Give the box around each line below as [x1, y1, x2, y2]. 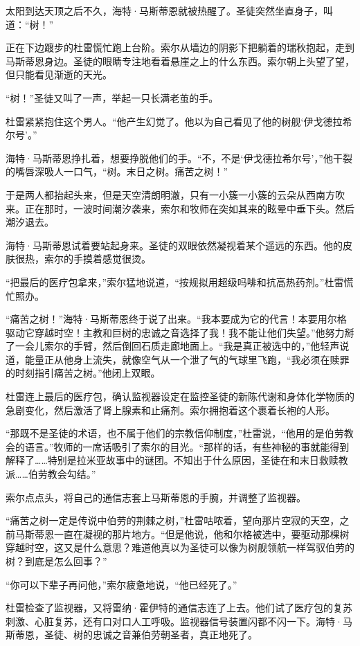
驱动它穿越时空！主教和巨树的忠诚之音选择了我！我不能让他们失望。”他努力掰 [6, 325, 354, 339]
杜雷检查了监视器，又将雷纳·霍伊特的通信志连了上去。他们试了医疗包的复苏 [6, 600, 352, 615]
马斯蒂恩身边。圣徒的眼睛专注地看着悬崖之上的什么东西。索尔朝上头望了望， [6, 53, 354, 68]
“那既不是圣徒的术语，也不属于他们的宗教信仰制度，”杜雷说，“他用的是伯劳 [6, 426, 344, 440]
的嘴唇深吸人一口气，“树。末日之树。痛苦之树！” [6, 164, 228, 179]
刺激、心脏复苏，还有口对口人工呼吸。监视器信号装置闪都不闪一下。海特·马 [6, 613, 352, 628]
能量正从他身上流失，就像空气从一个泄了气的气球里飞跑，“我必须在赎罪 [24, 352, 350, 366]
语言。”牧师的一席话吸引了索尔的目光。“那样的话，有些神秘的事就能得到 [24, 439, 350, 454]
